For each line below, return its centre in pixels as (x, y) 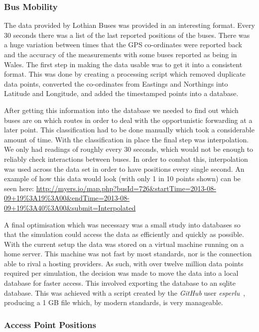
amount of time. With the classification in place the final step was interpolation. (127, 139)
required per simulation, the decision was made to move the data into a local (121, 273)
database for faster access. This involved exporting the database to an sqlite (120, 283)
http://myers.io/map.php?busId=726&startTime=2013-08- (126, 188)
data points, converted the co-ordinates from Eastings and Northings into (116, 83)
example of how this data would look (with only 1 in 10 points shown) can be (123, 178)
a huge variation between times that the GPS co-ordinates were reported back (123, 45)
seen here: (19, 188)
